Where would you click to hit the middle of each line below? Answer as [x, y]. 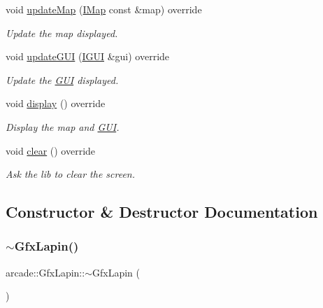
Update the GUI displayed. [62, 79]
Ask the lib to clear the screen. [71, 174]
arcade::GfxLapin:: [45, 272]
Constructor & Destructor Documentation [162, 212]
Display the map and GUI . [63, 126]
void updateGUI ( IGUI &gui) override [88, 56]
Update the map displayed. [62, 33]
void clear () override [51, 150]
